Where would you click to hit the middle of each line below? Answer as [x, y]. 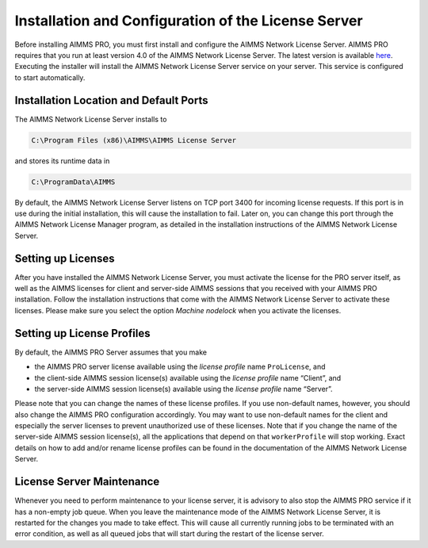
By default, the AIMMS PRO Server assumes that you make [111, 352]
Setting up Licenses [65, 258]
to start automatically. [50, 77]
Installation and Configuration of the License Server [189, 21]
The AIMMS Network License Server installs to [91, 119]
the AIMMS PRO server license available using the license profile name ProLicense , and [180, 367]
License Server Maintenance [87, 482]
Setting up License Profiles [82, 333]
